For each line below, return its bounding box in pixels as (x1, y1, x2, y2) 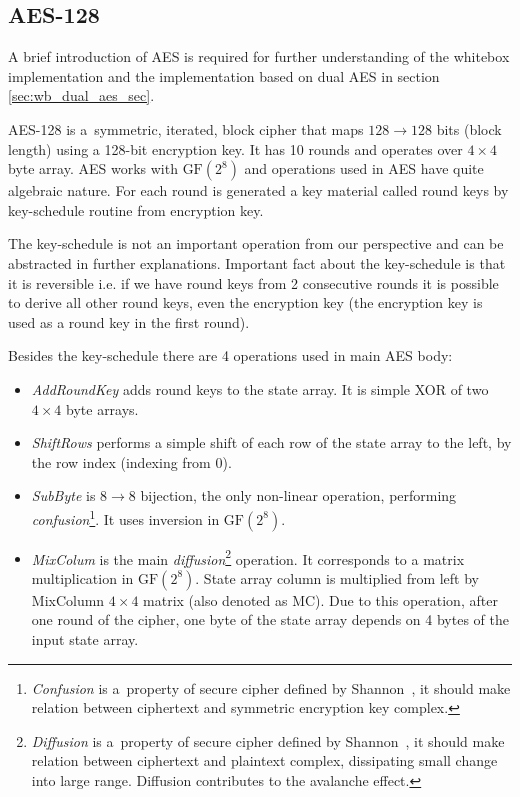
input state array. (31, 628, 139, 649)
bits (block (436, 118, 502, 139)
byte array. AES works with (8, 158, 178, 179)
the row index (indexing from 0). (31, 451, 232, 472)
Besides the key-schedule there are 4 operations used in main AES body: (8, 345, 453, 366)
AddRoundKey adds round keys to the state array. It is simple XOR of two (31, 378, 489, 399)
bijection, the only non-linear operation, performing (140, 485, 457, 506)
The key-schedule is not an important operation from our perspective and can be (8, 233, 504, 254)
